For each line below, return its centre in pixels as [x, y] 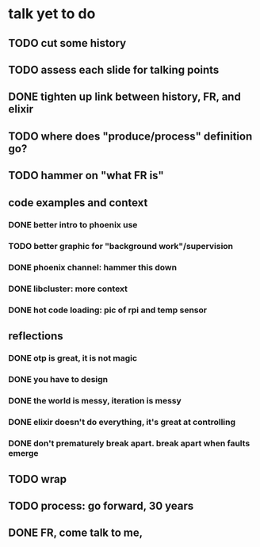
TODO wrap [38, 479]
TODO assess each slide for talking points [114, 69]
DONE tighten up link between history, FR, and [125, 97]
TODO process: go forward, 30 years [101, 505]
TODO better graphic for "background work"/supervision [121, 247]
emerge [23, 453]
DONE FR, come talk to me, [76, 533]
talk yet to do [52, 14]
